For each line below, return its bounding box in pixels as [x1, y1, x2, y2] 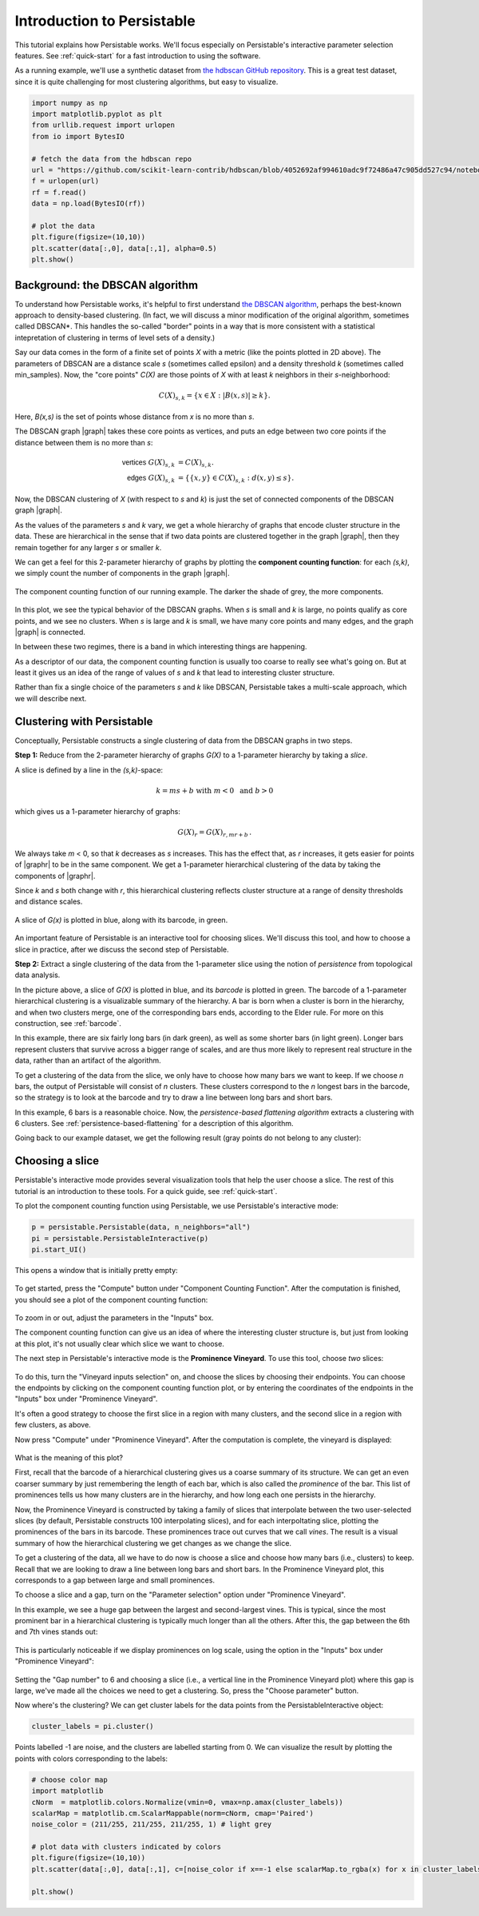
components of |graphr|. [14, 871, 96, 880]
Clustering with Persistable [14, 714, 153, 728]
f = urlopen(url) [31, 177, 100, 186]
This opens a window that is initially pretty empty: [14, 1265, 179, 1275]
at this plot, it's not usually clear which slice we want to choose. [14, 1339, 225, 1348]
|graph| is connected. [14, 627, 85, 637]
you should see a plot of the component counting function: [14, 1295, 208, 1304]
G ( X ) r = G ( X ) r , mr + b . [176, 828, 251, 839]
